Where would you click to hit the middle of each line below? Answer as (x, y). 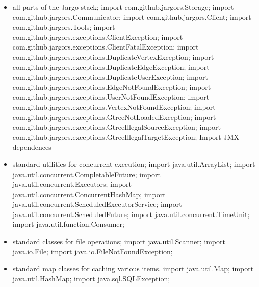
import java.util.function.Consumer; (68, 224)
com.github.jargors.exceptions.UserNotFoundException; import (111, 97)
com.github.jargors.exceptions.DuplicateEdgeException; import (111, 67)
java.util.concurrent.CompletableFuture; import (86, 174)
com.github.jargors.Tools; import (64, 27)
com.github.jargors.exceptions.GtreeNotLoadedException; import (114, 117)
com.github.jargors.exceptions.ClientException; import (98, 37)
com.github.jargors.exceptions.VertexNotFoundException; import (114, 106)
